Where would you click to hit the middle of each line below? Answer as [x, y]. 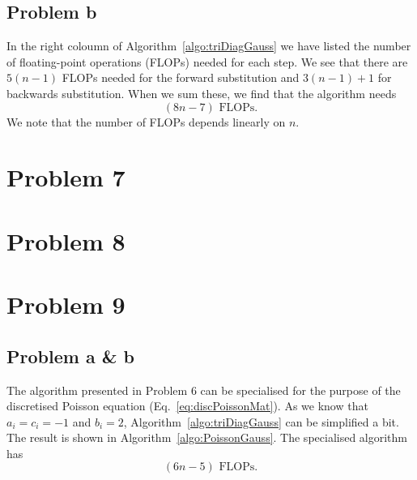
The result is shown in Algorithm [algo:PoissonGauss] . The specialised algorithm [207, 437]
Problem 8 [66, 240]
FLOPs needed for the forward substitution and [181, 77]
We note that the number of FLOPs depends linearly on [146, 121]
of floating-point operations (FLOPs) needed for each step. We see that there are [207, 61]
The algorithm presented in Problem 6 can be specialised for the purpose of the [204, 390]
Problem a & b [70, 356]
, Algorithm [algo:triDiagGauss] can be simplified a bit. [261, 421]
